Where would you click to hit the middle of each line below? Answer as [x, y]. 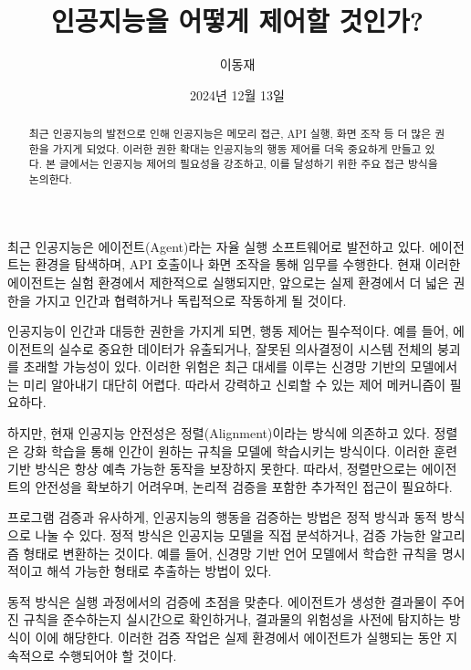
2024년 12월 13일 [237, 94]
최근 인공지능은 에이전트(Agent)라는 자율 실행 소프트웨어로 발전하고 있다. [216, 246]
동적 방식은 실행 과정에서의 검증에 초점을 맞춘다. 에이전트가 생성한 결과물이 [222, 601]
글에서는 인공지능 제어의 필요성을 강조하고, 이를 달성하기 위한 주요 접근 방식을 [248, 164]
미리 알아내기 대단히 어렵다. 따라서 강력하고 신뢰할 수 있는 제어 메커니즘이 [235, 384]
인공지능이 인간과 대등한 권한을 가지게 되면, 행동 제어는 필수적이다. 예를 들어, [228, 331]
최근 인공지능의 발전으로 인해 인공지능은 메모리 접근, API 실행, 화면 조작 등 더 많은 [230, 134]
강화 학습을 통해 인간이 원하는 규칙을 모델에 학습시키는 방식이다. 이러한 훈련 [241, 450]
